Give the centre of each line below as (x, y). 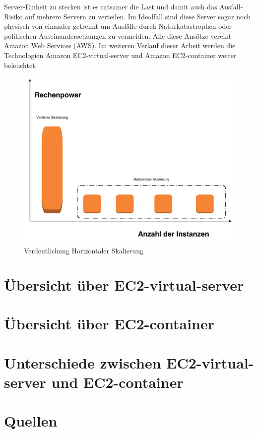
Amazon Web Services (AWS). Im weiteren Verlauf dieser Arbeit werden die (120, 45)
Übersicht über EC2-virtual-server (124, 284)
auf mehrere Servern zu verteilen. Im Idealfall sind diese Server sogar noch (138, 16)
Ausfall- (231, 6)
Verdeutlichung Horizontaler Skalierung (84, 250)
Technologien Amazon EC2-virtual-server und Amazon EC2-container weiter (120, 55)
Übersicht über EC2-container (109, 324)
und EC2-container (117, 382)
